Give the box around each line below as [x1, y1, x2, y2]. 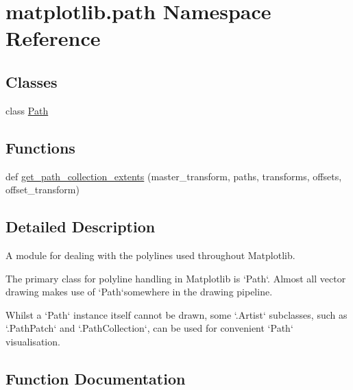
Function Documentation [5, 367, 186, 389]
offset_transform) [5, 182, 80, 197]
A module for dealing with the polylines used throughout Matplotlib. [5, 247, 295, 262]
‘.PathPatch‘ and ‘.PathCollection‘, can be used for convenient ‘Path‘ [5, 321, 293, 335]
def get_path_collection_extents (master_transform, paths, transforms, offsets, [5, 169, 342, 183]
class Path [5, 103, 49, 117]
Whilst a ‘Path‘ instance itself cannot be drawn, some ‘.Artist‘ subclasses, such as [5, 307, 348, 321]
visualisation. [5, 334, 60, 348]
